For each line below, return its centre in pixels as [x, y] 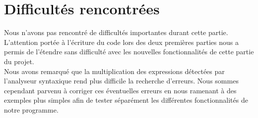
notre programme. [31, 109]
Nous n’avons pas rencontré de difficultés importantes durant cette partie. [116, 32]
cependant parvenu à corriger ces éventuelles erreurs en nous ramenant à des [120, 90]
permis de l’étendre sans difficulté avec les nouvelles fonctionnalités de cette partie [129, 52]
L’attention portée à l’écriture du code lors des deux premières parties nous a [121, 42]
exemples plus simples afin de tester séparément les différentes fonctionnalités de [126, 100]
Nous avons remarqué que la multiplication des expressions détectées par [114, 71]
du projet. [19, 61]
